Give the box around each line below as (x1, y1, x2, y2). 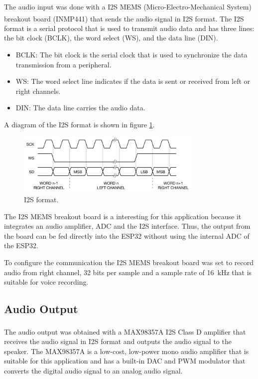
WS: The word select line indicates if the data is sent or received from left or (15, 76, 251, 86)
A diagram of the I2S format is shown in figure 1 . (4, 119, 155, 129)
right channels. (15, 85, 61, 96)
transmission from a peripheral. (15, 59, 112, 69)
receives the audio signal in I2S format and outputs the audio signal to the (4, 336, 232, 347)
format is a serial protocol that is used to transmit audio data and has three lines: (4, 22, 255, 33)
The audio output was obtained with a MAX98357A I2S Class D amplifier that (4, 326, 246, 337)
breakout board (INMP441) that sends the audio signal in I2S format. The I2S (4, 13, 244, 23)
